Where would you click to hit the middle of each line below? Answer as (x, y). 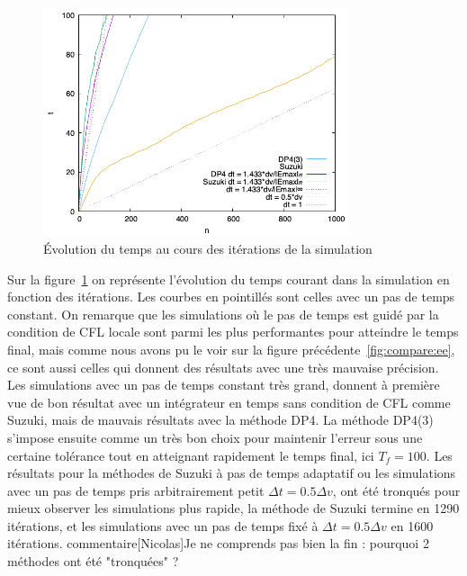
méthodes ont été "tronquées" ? (93, 561)
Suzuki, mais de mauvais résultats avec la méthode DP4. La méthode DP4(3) (220, 420)
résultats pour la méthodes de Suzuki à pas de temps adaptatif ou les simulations (232, 473)
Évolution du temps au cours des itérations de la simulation (208, 248)
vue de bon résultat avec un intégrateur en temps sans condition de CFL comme (229, 402)
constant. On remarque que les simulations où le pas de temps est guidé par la (223, 314)
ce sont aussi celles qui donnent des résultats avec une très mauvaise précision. (223, 367)
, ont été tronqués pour (396, 490)
